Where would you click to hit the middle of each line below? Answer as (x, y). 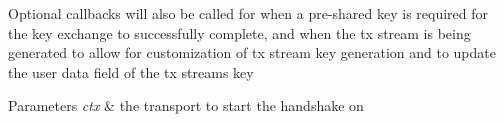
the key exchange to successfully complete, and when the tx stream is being (239, 32)
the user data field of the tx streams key (131, 71)
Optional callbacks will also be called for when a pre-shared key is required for (248, 13)
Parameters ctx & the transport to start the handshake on (186, 105)
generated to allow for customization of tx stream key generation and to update (252, 52)
